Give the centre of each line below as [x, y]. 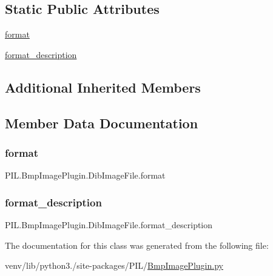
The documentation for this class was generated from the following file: [137, 245]
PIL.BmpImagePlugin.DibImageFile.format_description [109, 224]
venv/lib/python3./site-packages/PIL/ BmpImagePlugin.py [114, 265]
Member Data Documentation [102, 123]
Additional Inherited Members [103, 87]
